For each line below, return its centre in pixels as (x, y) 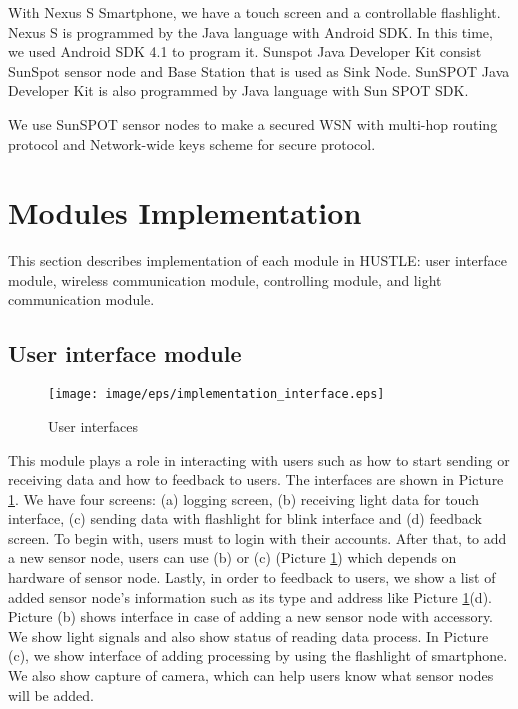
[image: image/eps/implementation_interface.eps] (216, 394)
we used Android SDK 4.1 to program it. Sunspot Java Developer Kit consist (245, 51)
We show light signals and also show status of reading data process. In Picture (248, 635)
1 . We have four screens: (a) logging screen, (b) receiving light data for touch (243, 498)
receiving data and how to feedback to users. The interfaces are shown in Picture (256, 479)
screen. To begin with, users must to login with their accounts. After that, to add (257, 537)
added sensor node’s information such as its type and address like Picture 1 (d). (250, 596)
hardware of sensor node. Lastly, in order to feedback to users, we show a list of (252, 577)
